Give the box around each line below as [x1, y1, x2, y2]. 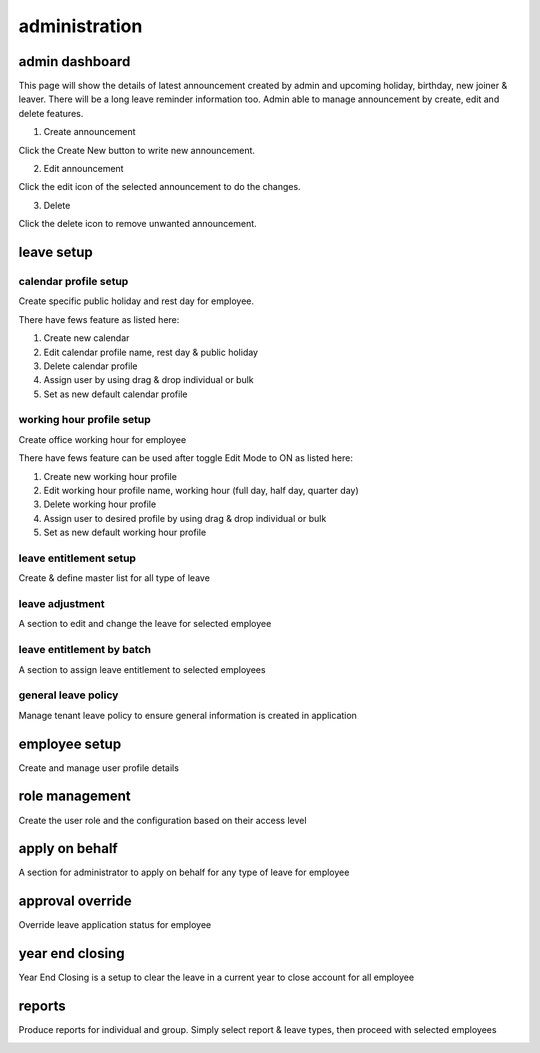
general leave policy [18, 688, 119, 702]
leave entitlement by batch [18, 643, 152, 657]
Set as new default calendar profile [43, 388, 188, 400]
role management [18, 788, 131, 805]
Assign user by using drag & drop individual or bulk [43, 374, 254, 386]
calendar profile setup [18, 274, 129, 288]
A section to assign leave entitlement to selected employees [18, 663, 266, 675]
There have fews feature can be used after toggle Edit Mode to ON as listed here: [18, 452, 354, 464]
